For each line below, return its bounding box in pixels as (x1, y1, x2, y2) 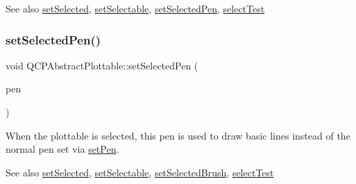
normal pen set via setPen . (6, 142, 119, 156)
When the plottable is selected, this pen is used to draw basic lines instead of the (6, 128, 350, 142)
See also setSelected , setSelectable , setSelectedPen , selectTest (6, 1, 265, 15)
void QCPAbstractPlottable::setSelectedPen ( (6, 58, 198, 72)
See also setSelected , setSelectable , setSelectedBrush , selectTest (6, 165, 274, 179)
